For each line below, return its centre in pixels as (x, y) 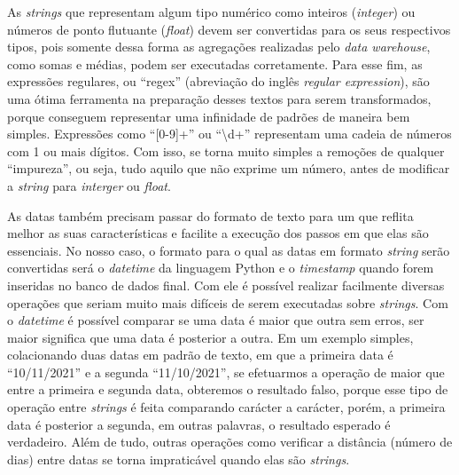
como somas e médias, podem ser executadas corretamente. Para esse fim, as (215, 63)
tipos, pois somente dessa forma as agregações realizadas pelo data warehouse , (219, 47)
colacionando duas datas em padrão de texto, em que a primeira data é (200, 355)
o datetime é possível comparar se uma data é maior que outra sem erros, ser (216, 320)
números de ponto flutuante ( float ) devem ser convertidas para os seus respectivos (229, 29)
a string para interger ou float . (89, 185)
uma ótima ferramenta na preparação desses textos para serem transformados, (219, 98)
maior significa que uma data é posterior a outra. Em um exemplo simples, (210, 337)
